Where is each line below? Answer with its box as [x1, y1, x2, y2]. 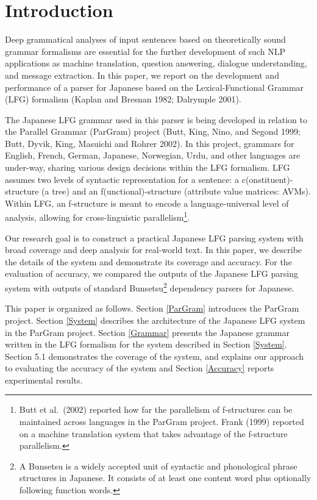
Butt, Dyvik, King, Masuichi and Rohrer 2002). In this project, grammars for [5, 137, 294, 149]
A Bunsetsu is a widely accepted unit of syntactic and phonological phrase [19, 459, 297, 472]
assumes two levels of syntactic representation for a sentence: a [5, 173, 240, 185]
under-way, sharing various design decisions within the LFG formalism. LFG [5, 161, 290, 174]
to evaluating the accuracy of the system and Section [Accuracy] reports [5, 362, 274, 374]
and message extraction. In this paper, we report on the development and [5, 68, 279, 81]
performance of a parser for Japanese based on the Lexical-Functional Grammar [5, 80, 304, 93]
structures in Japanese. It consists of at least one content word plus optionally [19, 471, 312, 484]
